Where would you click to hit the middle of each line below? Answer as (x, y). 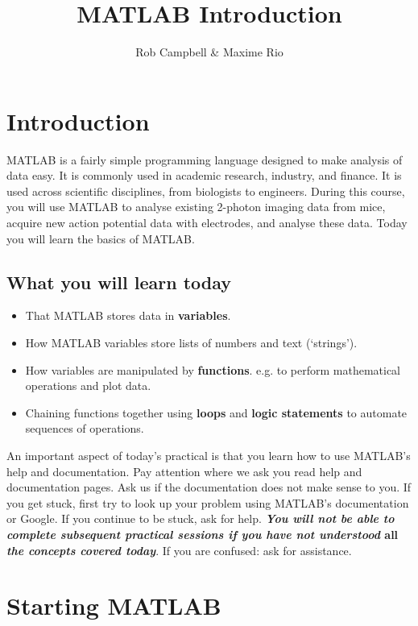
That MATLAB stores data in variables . (128, 315)
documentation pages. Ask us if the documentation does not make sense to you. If (209, 487)
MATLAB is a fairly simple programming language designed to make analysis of (205, 159)
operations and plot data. (88, 386)
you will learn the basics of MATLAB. (101, 238)
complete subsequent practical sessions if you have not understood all (203, 534)
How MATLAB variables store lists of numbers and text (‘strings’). (191, 343)
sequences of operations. (85, 428)
